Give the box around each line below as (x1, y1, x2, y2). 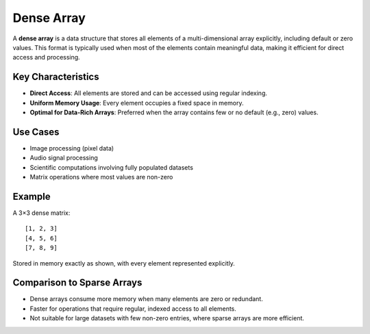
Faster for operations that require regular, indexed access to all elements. (29, 305, 236, 313)
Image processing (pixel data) (29, 144, 114, 152)
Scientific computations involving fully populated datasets (29, 163, 193, 171)
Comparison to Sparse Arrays (12, 277, 143, 289)
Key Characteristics (12, 71, 99, 83)
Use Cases (12, 126, 60, 138)
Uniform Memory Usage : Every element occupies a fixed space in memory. (29, 99, 244, 107)
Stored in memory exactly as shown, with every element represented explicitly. (12, 259, 236, 267)
